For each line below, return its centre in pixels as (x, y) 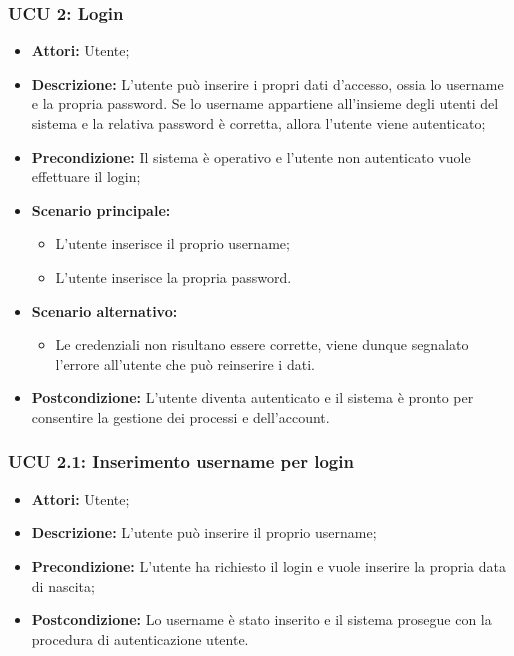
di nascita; (63, 585)
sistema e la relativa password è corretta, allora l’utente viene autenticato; (258, 123)
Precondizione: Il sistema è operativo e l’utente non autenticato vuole (251, 156)
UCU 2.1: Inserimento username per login (181, 461)
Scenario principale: (101, 209)
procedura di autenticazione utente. (140, 638)
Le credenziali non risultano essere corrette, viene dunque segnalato (262, 344)
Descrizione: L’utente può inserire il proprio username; (204, 532)
